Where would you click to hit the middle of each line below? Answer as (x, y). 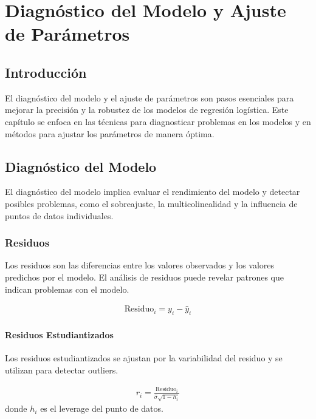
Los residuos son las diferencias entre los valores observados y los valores (140, 265)
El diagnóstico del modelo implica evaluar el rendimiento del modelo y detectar (153, 192)
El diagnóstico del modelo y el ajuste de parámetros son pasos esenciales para (149, 97)
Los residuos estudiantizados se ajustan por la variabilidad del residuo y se (144, 357)
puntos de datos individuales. (59, 215)
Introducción (46, 72)
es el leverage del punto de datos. (102, 408)
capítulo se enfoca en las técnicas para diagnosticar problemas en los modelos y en (158, 121)
